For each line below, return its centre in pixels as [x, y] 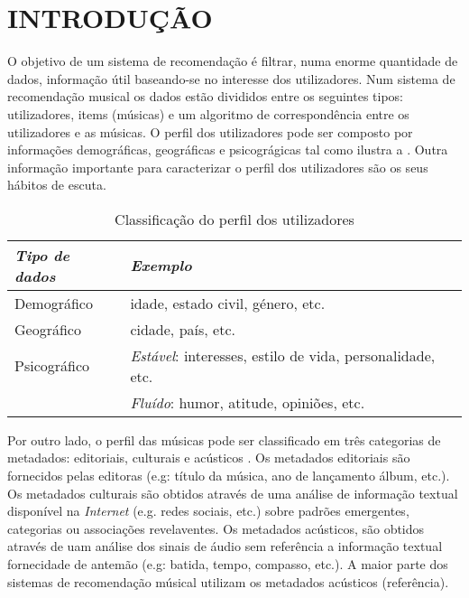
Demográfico [54, 303]
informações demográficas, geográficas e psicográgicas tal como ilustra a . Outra [228, 149]
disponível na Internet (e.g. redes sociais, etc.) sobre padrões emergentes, [208, 511]
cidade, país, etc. [183, 329]
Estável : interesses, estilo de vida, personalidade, [283, 355]
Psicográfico [52, 366]
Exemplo [161, 266]
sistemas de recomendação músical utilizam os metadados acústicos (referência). [228, 581]
